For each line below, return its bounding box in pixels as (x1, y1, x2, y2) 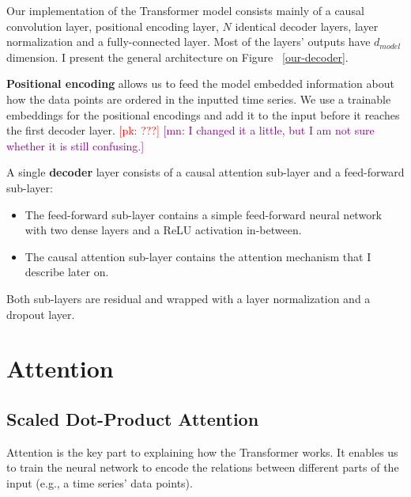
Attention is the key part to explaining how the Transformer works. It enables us (6, 443, 398, 460)
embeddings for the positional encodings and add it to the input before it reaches (6, 106, 400, 123)
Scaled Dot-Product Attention (6, 406, 259, 431)
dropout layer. (6, 305, 75, 322)
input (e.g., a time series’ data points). (6, 474, 193, 491)
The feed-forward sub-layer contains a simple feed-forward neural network (25, 206, 383, 222)
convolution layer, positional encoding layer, (6, 17, 219, 34)
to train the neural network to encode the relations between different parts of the (6, 459, 399, 476)
